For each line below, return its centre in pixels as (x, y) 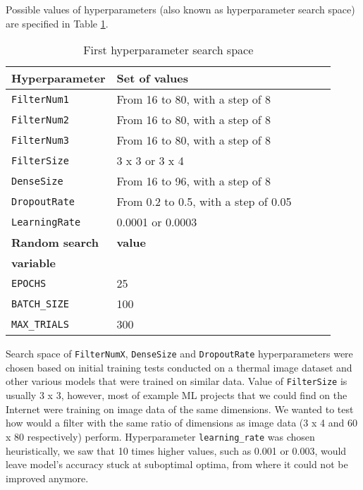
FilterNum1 (40, 99)
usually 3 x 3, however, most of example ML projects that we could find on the (177, 395)
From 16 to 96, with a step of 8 (194, 181)
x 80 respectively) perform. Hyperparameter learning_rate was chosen (160, 436)
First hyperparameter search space (168, 50)
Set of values (153, 78)
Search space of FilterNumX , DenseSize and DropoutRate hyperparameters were (179, 354)
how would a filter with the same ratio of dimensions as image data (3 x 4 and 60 (181, 423)
